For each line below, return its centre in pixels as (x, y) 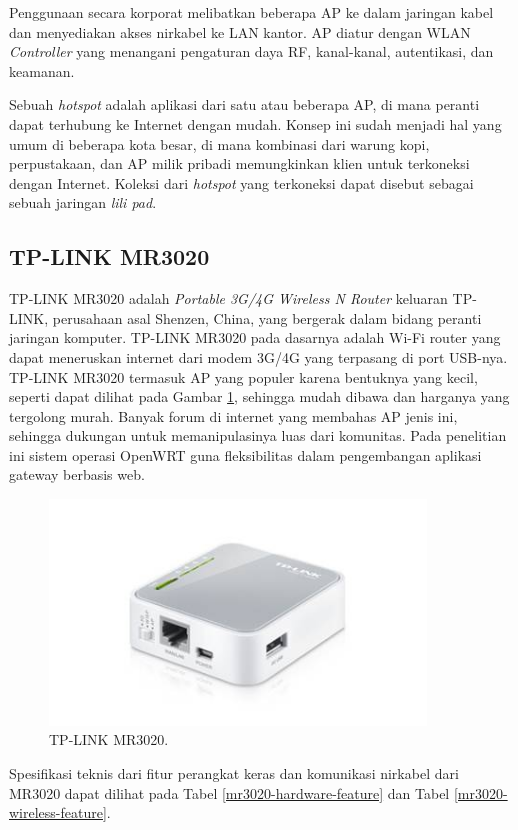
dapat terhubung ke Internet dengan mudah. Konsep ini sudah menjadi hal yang (255, 123)
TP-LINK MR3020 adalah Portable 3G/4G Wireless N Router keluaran (228, 298)
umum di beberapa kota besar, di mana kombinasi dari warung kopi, (219, 143)
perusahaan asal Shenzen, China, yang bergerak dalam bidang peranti (267, 317)
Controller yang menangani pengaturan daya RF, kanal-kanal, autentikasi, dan (251, 51)
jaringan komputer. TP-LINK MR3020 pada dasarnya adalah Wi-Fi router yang (255, 337)
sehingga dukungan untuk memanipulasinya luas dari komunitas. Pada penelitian (258, 435)
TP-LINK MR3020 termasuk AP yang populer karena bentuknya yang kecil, (243, 376)
